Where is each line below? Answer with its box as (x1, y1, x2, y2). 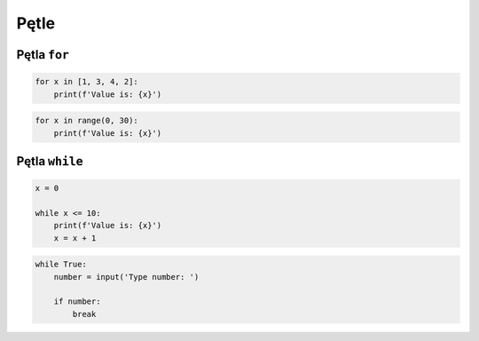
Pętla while (16, 154, 83, 169)
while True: (35, 259, 88, 270)
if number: (53, 297, 101, 306)
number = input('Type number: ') (53, 272, 200, 282)
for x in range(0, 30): (35, 115, 139, 126)
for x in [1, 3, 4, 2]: (35, 76, 139, 87)
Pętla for (16, 47, 70, 62)
